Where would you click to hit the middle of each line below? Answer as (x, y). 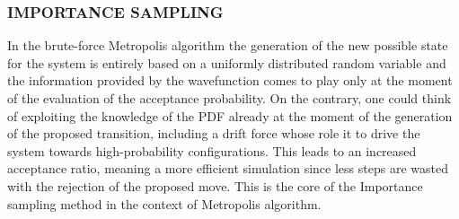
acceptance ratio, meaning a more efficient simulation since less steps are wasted (228, 168)
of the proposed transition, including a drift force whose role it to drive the (214, 133)
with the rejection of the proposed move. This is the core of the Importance (215, 185)
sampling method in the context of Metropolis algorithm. (164, 203)
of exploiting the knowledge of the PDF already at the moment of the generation (230, 115)
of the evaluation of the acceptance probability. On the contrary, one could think (229, 98)
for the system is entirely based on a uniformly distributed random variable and (227, 62)
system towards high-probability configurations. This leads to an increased (212, 150)
